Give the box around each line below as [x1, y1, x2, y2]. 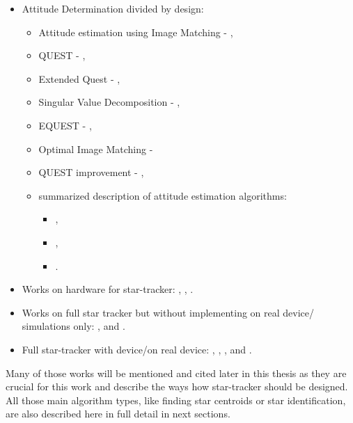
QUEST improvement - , [38, 165, 144, 179]
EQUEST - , [38, 118, 92, 132]
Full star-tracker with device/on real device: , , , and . [22, 342, 252, 356]
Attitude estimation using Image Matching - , [38, 24, 233, 39]
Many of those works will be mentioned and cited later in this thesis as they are [6, 365, 347, 380]
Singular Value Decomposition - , [38, 95, 180, 109]
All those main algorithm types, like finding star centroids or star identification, [6, 392, 346, 407]
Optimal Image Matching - [38, 141, 153, 156]
